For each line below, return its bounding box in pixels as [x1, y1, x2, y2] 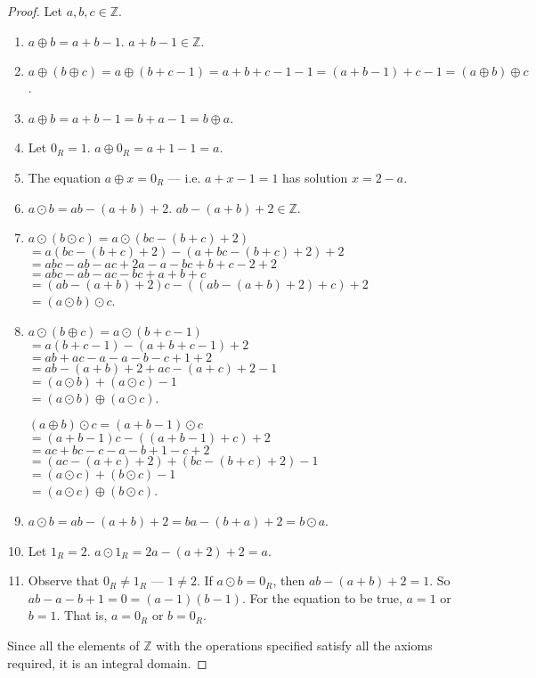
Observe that [28, 571, 100, 590]
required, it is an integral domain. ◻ [7, 653, 207, 672]
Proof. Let [7, 2, 62, 20]
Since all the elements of [7, 635, 140, 654]
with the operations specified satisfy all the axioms [156, 635, 433, 654]
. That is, [56, 606, 108, 625]
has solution [282, 167, 348, 186]
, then [272, 571, 305, 590]
